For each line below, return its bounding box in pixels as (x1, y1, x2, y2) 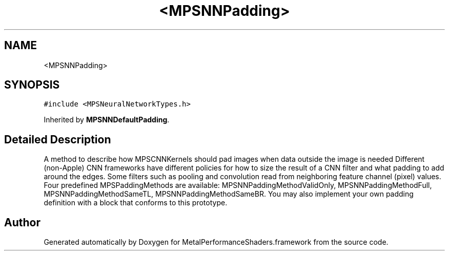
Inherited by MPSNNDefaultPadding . (44, 115, 170, 124)
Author (4, 216, 40, 229)
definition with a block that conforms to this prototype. (44, 198, 228, 207)
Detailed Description (4, 133, 111, 146)
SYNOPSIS (4, 78, 60, 92)
